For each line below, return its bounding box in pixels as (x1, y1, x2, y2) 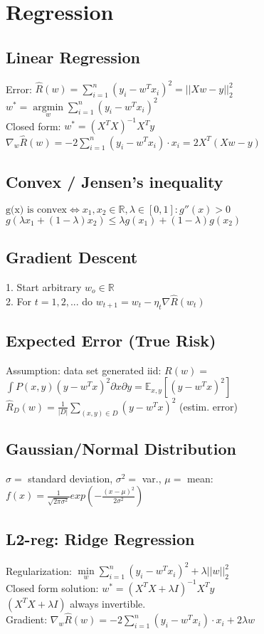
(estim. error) (179, 398, 238, 413)
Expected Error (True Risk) (6, 329, 216, 351)
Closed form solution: (6, 580, 99, 595)
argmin (33, 102, 64, 112)
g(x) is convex (6, 204, 67, 215)
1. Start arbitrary (6, 279, 82, 294)
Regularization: (6, 563, 72, 578)
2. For (6, 293, 32, 308)
